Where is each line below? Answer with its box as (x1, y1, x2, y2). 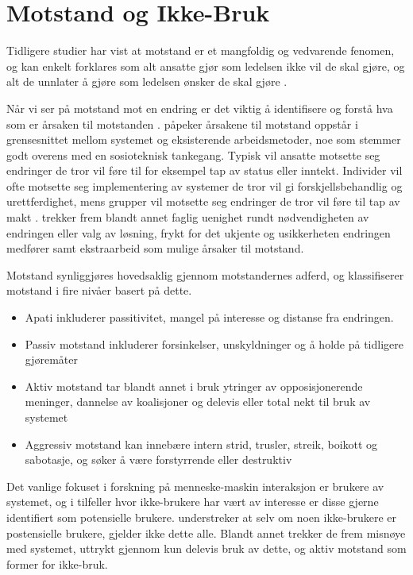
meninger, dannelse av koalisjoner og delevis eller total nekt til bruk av (25, 393, 371, 410)
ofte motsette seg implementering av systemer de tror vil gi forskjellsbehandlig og (6, 177, 403, 194)
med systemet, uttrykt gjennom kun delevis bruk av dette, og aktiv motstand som (6, 540, 407, 557)
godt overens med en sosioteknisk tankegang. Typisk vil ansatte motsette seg (6, 146, 380, 163)
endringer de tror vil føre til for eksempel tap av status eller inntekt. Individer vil (6, 162, 403, 179)
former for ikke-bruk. (6, 555, 108, 572)
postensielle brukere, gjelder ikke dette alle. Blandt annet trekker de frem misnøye (6, 524, 406, 541)
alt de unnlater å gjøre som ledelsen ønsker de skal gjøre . (6, 73, 288, 90)
